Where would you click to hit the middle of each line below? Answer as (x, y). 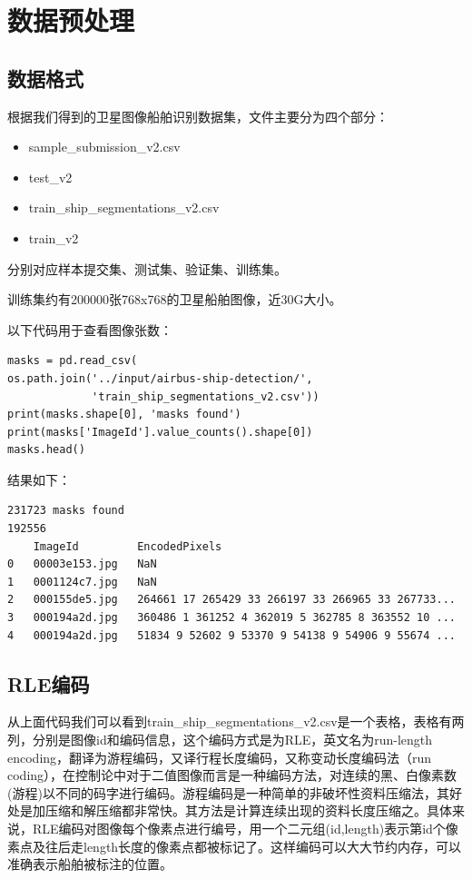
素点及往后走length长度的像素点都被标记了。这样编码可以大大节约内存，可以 (235, 846)
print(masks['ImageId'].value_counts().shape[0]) (160, 432)
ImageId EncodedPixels (128, 546)
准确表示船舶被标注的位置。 (90, 864)
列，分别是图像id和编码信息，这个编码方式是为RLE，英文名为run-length (220, 740)
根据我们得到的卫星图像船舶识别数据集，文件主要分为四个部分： (198, 116)
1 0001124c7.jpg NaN (82, 582)
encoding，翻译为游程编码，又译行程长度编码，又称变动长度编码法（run (220, 757)
